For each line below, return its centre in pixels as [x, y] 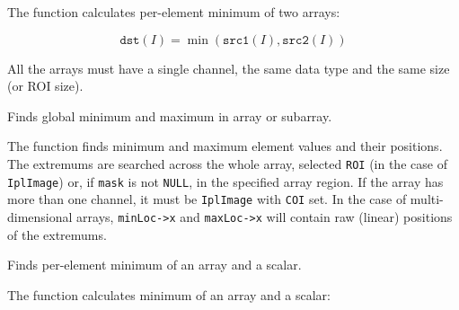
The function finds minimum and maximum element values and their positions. [225, 146]
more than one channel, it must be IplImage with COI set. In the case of [207, 199]
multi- [427, 199]
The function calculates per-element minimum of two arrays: [174, 12]
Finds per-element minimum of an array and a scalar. [154, 265]
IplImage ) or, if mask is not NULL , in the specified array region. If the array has [225, 181]
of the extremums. [57, 234]
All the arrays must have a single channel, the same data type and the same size [229, 68]
